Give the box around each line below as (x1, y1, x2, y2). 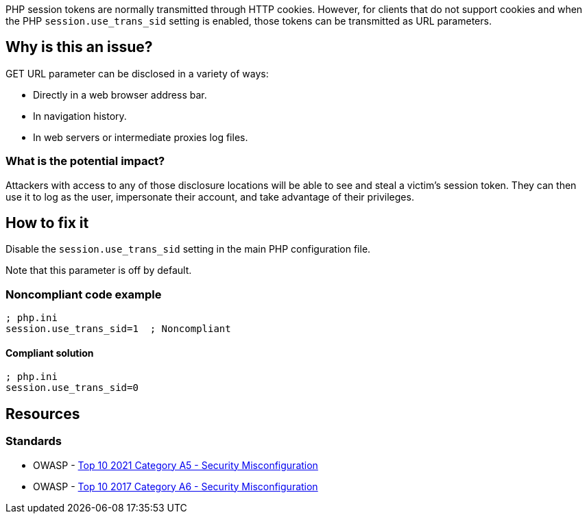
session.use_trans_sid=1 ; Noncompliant (5, 323, 231, 335)
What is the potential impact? (5, 154, 165, 168)
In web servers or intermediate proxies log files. (33, 131, 248, 143)
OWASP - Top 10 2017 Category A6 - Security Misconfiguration (33, 480, 318, 492)
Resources (5, 405, 80, 422)
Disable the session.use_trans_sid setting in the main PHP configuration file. (5, 243, 371, 255)
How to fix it (5, 214, 89, 232)
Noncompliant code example (5, 287, 162, 301)
